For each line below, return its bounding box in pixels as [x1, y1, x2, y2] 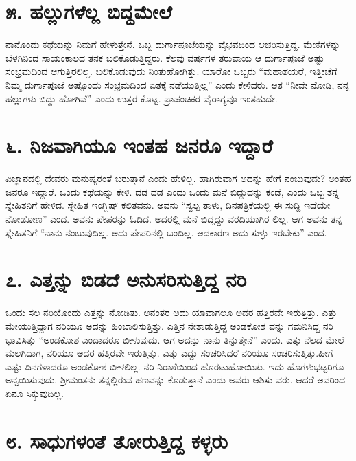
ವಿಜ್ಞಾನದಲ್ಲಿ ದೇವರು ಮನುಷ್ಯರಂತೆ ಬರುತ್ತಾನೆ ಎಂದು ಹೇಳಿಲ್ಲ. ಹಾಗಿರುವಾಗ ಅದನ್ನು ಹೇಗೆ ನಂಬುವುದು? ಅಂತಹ [5, 171, 351, 185]
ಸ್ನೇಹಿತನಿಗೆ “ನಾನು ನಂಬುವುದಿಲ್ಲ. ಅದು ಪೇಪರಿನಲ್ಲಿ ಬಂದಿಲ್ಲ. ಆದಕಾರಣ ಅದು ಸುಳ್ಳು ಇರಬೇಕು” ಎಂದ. [5, 225, 327, 239]
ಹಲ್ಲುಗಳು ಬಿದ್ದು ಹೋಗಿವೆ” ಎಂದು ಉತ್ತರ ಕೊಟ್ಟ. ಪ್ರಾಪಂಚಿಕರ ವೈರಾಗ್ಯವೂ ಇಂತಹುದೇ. [5, 91, 278, 105]
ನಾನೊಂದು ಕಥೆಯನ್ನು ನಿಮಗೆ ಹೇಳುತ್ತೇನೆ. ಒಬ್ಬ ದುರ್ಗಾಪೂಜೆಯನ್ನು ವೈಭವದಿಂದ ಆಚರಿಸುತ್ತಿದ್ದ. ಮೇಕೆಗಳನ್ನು [5, 37, 341, 52]
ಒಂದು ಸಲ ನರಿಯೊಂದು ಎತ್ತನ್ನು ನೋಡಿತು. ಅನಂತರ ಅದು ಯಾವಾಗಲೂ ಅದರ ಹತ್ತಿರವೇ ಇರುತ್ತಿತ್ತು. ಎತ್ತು [5, 305, 337, 319]
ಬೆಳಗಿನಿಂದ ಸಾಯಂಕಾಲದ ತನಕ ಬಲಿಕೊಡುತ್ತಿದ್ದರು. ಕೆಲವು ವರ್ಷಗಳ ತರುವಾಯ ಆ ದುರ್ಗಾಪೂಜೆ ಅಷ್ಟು [5, 50, 324, 65]
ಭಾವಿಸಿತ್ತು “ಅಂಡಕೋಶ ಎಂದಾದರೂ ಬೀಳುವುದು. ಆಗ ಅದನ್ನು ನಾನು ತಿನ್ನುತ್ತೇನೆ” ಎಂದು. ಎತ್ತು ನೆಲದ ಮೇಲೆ [5, 332, 345, 346]
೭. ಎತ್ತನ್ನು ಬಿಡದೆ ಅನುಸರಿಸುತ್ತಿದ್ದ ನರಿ [5, 265, 247, 293]
